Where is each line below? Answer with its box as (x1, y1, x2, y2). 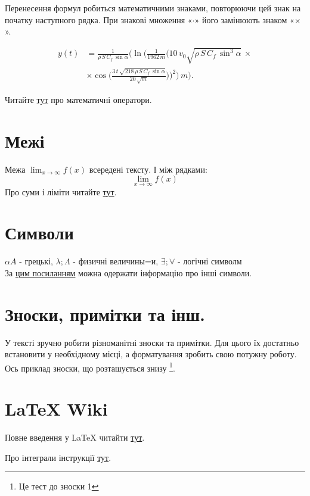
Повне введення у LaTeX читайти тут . (5, 431, 145, 444)
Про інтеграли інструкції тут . (5, 451, 111, 463)
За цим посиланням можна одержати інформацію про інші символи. (5, 266, 252, 279)
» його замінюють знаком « (194, 13, 294, 26)
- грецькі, (19, 255, 53, 267)
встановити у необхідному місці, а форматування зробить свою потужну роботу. (5, 348, 297, 360)
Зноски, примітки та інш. (5, 301, 205, 326)
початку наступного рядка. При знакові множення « (5, 13, 193, 26)
